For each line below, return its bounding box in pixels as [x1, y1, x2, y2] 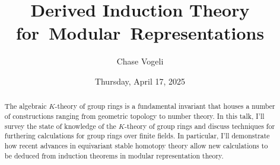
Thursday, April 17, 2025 [94, 75, 186, 87]
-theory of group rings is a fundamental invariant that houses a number [55, 101, 275, 111]
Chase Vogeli [116, 55, 164, 67]
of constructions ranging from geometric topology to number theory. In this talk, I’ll [4, 111, 265, 121]
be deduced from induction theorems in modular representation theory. [4, 150, 224, 160]
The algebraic [4, 101, 47, 111]
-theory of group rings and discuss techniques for [124, 121, 275, 131]
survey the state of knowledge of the [4, 121, 116, 131]
